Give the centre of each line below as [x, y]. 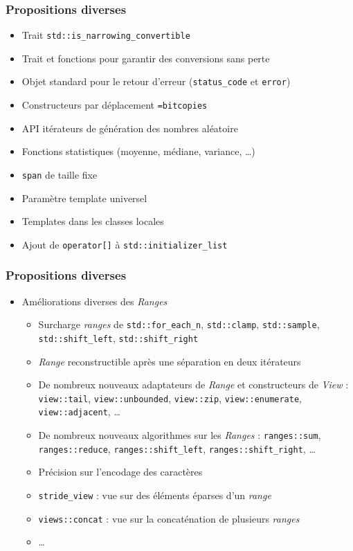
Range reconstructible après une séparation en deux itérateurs [170, 361]
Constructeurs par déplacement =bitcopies [115, 105]
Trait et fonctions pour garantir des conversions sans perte [146, 58]
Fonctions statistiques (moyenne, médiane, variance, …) [138, 151]
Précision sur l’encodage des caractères [120, 472]
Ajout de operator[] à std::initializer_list [125, 244]
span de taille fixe [60, 174]
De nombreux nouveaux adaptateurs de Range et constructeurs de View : [193, 385]
